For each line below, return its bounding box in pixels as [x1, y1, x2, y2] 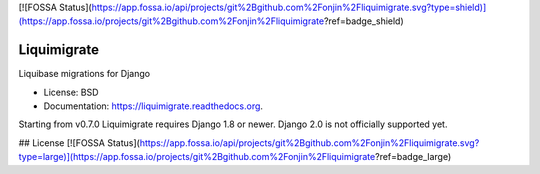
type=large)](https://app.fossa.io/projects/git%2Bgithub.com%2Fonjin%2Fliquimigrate [18, 151, 376, 163]
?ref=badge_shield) [323, 15, 404, 27]
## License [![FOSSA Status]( [18, 136, 140, 149]
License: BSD [43, 86, 99, 98]
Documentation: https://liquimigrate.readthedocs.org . [43, 100, 264, 112]
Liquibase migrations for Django [18, 68, 150, 80]
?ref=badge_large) [375, 151, 452, 163]
